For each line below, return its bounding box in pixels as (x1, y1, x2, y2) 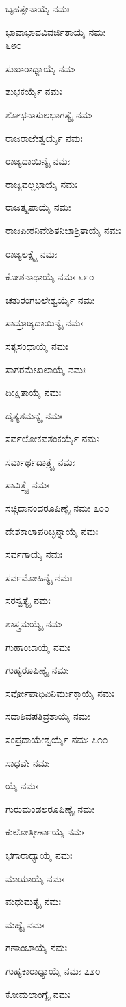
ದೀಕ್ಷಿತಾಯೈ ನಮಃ (5, 385, 62, 399)
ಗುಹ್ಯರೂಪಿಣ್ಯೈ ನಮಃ (5, 663, 69, 677)
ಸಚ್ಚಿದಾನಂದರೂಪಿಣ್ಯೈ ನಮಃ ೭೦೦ (5, 501, 110, 515)
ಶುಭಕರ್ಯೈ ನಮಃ (5, 84, 62, 98)
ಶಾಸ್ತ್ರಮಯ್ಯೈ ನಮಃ (5, 616, 63, 631)
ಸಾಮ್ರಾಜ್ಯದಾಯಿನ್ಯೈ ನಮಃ (5, 315, 83, 330)
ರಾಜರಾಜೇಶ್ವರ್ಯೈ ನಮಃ (5, 130, 83, 145)
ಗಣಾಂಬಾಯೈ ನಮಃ (5, 940, 68, 955)
